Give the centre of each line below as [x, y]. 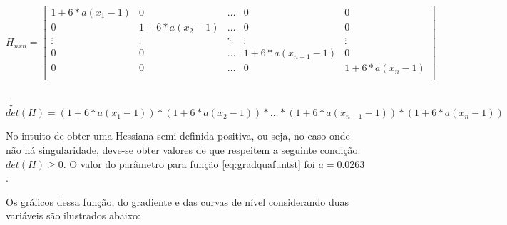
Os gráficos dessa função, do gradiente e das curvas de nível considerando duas [178, 201]
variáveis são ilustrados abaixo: [73, 215]
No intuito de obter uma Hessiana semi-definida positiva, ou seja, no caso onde [178, 136]
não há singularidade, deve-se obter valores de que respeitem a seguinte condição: [183, 149]
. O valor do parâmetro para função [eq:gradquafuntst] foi [189, 163]
